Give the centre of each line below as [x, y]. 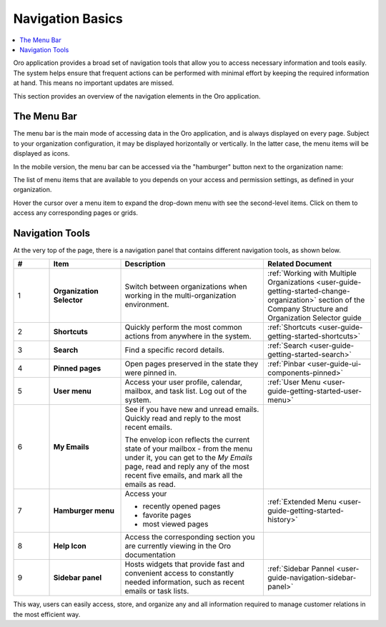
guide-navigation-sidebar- [312, 578]
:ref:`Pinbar [286, 364]
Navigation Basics [68, 19]
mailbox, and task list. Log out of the [186, 391]
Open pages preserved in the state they [192, 364]
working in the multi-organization [180, 296]
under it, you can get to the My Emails [189, 458]
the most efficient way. [47, 614]
